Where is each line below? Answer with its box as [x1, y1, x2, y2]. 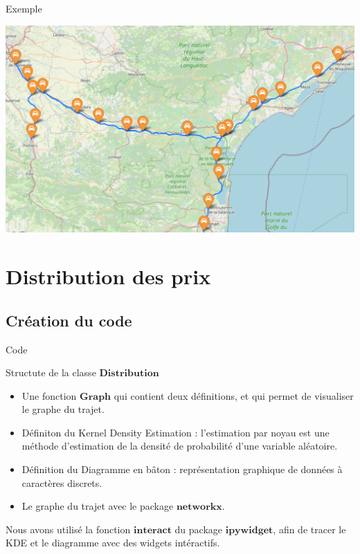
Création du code [6, 309, 132, 331]
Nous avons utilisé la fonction [6, 521, 131, 536]
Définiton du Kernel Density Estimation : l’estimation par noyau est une [21, 425, 330, 439]
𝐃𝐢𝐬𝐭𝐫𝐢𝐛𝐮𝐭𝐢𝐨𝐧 [99, 369, 159, 379]
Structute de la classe [6, 365, 96, 380]
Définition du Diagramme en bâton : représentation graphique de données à [21, 462, 343, 477]
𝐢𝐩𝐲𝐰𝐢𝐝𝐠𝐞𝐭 [225, 525, 273, 535]
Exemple [6, 1, 42, 15]
